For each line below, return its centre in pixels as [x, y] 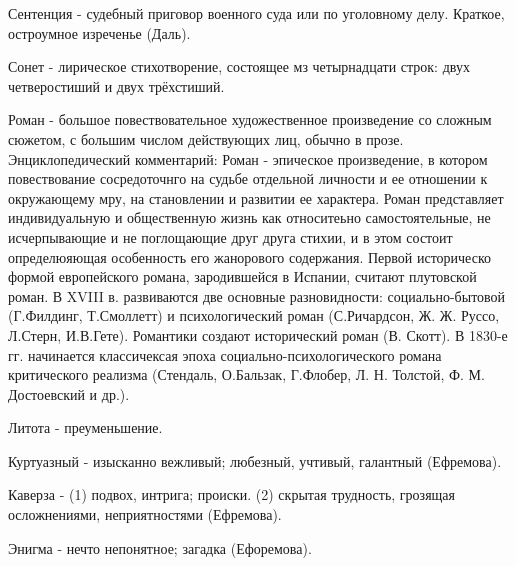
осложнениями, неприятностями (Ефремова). [145, 514]
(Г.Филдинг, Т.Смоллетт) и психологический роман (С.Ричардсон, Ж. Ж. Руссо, [254, 315]
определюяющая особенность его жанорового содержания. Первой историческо [249, 256]
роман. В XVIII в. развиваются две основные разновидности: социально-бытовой [257, 295]
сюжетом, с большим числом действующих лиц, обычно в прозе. [206, 138]
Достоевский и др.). [69, 393]
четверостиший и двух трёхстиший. [116, 85]
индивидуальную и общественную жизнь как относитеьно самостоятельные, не [249, 217]
